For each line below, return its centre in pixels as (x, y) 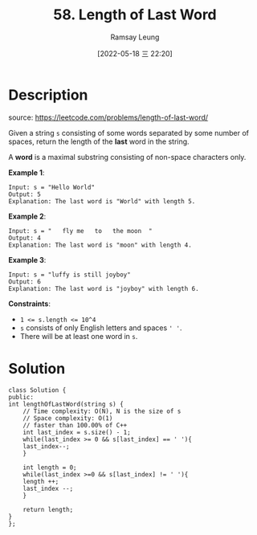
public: (21, 397)
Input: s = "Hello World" (51, 187)
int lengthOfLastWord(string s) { (66, 404)
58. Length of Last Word (135, 15)
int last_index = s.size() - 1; (77, 432)
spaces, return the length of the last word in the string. (99, 141)
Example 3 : (27, 259)
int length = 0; (50, 468)
